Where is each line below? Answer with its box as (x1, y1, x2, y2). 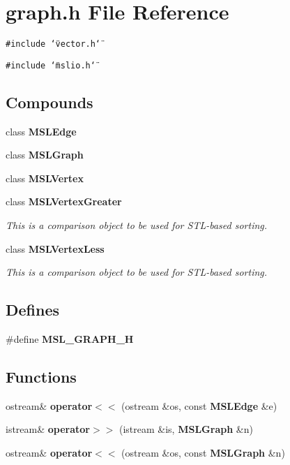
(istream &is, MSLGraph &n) (119, 422, 253, 436)
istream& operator (6, 422, 91, 436)
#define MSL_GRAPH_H (6, 332, 134, 346)
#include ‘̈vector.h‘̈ (6, 39, 101, 50)
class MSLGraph (6, 147, 84, 162)
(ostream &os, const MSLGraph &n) (121, 445, 285, 459)
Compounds (6, 91, 93, 112)
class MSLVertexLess (6, 241, 105, 256)
